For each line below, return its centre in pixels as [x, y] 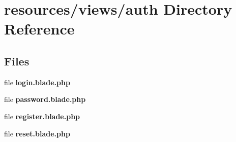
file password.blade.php [45, 99]
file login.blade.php [37, 82]
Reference [39, 29]
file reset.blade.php [37, 133]
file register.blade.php [42, 116]
